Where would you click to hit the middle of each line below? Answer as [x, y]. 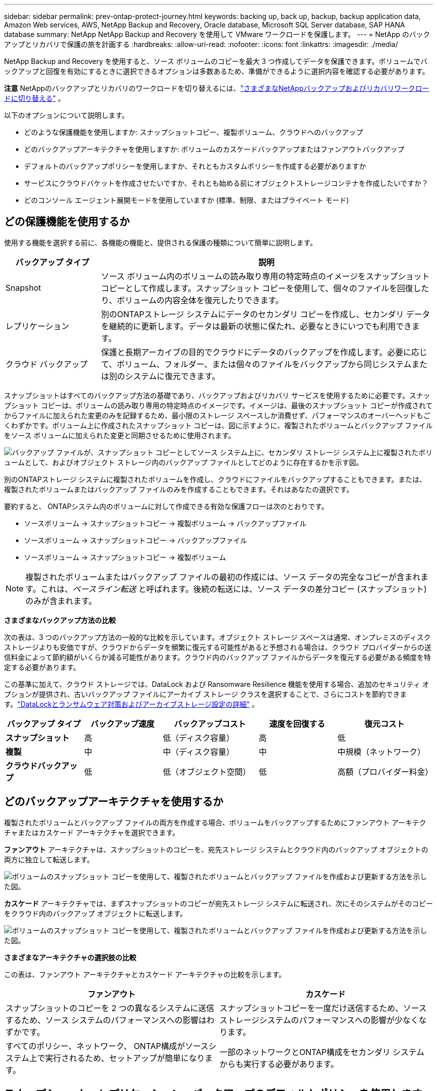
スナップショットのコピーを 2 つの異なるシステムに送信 [110, 1008]
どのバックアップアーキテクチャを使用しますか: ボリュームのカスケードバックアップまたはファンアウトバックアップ [214, 149]
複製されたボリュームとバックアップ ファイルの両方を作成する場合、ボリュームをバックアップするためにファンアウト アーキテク [215, 822]
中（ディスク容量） [199, 752]
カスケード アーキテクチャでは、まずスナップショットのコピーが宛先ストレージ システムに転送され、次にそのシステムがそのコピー [218, 903]
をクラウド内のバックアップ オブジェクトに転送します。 [96, 913]
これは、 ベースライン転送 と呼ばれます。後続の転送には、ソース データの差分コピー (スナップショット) [234, 589]
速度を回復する [297, 724]
